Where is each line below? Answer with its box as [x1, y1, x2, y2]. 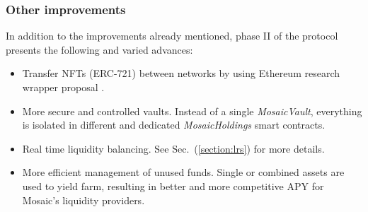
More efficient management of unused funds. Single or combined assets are [22, 165, 345, 179]
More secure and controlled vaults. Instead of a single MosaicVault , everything [22, 103, 362, 118]
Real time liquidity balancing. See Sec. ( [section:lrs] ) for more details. [22, 141, 325, 155]
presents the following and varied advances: [6, 42, 193, 57]
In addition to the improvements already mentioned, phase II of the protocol [6, 28, 338, 43]
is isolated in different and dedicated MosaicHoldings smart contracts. [22, 117, 326, 132]
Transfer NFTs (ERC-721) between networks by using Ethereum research [22, 66, 340, 81]
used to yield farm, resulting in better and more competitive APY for [22, 178, 324, 193]
